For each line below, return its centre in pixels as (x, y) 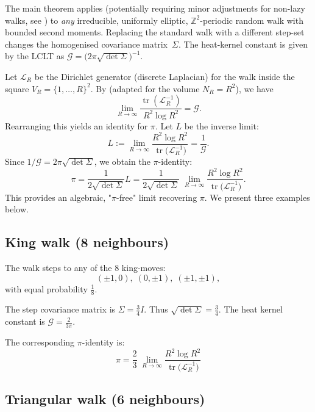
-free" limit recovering (157, 197)
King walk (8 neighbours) (87, 242)
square (17, 88)
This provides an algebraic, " (58, 197)
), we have (254, 88)
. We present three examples (257, 197)
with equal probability (46, 288)
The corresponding (40, 342)
